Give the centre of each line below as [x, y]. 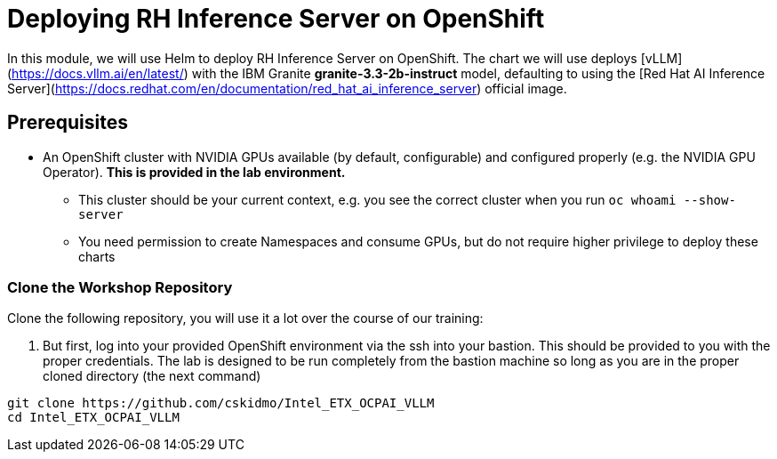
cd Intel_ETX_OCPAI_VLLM [93, 418]
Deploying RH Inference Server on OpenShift [276, 19]
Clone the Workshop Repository [120, 287]
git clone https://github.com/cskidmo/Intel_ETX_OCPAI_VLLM [221, 403]
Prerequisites [68, 123]
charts [97, 256]
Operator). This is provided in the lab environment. [194, 172]
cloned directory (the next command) [152, 376]
